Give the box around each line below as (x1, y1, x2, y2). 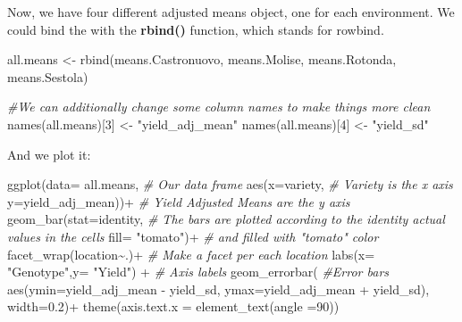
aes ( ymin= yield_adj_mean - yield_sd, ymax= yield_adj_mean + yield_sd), (7, 279, 430, 298)
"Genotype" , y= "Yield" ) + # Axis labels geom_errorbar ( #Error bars (7, 262, 390, 281)
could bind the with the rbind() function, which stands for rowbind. (7, 20, 384, 38)
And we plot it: (7, 144, 91, 163)
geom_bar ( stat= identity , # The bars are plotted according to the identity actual (7, 210, 445, 228)
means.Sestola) (7, 67, 88, 86)
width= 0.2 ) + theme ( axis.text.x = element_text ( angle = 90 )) (7, 297, 340, 316)
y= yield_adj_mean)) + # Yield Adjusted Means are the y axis (7, 192, 350, 211)
